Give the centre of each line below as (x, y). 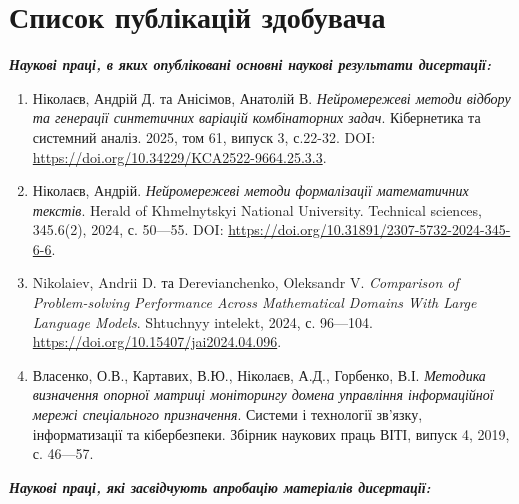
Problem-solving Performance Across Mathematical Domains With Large (254, 302)
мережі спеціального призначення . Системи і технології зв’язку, (227, 414)
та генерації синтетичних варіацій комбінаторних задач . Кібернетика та (256, 117)
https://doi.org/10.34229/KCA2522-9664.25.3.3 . (179, 156)
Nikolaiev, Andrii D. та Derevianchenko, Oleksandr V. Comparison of (245, 282)
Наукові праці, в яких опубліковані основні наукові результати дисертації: (250, 64)
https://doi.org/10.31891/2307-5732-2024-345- (369, 229)
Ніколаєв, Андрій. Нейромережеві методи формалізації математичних (250, 190)
